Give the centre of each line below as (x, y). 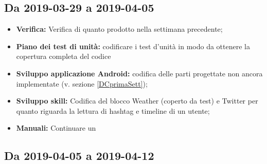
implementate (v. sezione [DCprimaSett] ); (82, 83)
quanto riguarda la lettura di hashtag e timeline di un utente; (113, 110)
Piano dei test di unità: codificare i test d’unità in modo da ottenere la (133, 46)
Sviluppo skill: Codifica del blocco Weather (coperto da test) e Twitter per (137, 101)
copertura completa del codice (64, 56)
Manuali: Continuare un (56, 128)
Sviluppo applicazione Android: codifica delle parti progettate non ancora (139, 73)
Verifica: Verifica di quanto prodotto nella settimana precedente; (119, 29)
